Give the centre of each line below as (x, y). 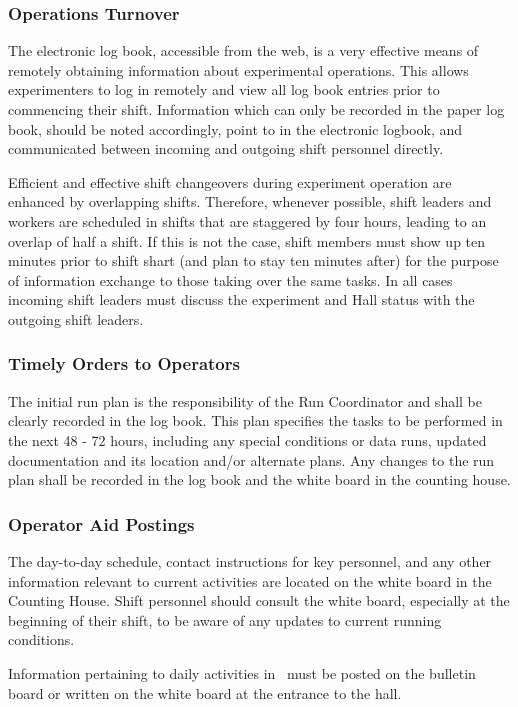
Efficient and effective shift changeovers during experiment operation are (230, 181)
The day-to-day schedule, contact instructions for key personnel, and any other (250, 560)
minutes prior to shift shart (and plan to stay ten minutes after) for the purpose (253, 260)
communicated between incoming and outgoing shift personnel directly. (226, 148)
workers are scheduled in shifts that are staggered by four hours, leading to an (247, 220)
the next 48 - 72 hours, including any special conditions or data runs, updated (247, 439)
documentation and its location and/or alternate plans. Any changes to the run (251, 459)
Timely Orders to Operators (124, 363)
